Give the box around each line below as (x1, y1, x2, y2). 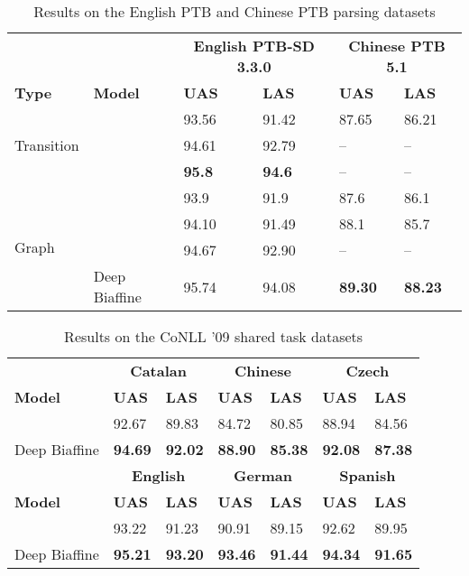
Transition (14, 135, 79, 155)
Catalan (130, 360, 187, 381)
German (233, 465, 292, 486)
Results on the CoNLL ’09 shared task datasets (64, 326, 363, 347)
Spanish (339, 465, 396, 486)
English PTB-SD (193, 35, 315, 56)
